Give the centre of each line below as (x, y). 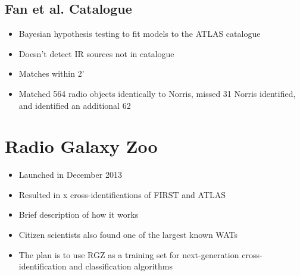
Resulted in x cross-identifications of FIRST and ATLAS (122, 194)
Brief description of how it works (79, 214)
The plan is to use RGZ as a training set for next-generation (129, 254)
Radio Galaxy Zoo (81, 146)
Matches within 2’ (51, 73)
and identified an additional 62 (75, 105)
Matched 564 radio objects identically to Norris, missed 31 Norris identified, (157, 93)
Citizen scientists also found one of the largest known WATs (128, 235)
